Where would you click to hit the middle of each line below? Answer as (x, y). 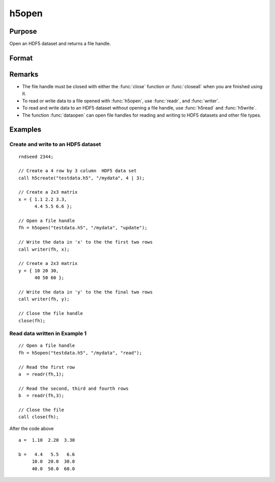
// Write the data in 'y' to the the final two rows (86, 292)
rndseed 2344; (36, 156)
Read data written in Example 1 (48, 334)
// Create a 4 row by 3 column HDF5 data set (78, 171)
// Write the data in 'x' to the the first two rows (86, 242)
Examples (25, 130)
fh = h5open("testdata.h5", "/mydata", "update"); (83, 228)
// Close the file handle (51, 314)
